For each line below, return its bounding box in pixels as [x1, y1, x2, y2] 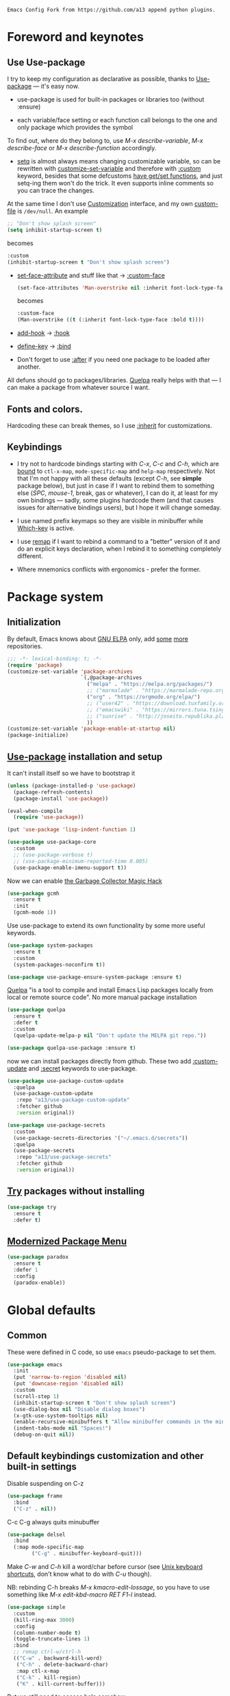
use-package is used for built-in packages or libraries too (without [16, 95, 205, 103]
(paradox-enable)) [13, 1279, 66, 1286]
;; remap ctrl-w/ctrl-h [13, 1649, 81, 1655]
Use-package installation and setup [7, 750, 163, 762]
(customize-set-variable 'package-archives [7, 668, 133, 675]
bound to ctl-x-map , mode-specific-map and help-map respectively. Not [16, 467, 216, 475]
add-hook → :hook [16, 329, 71, 337]
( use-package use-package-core [7, 838, 97, 846]
